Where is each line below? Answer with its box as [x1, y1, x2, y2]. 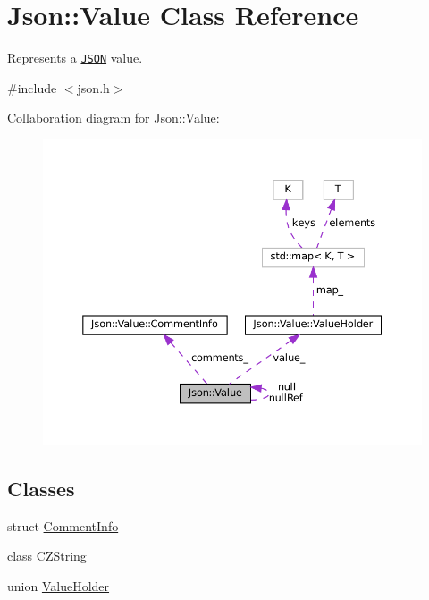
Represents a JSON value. [7, 48, 143, 67]
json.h [77, 78, 110, 97]
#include [7, 78, 57, 97]
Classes [7, 474, 75, 502]
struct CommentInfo [7, 516, 119, 535]
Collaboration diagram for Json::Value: [7, 108, 220, 127]
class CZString [7, 546, 87, 565]
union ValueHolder [7, 576, 110, 595]
